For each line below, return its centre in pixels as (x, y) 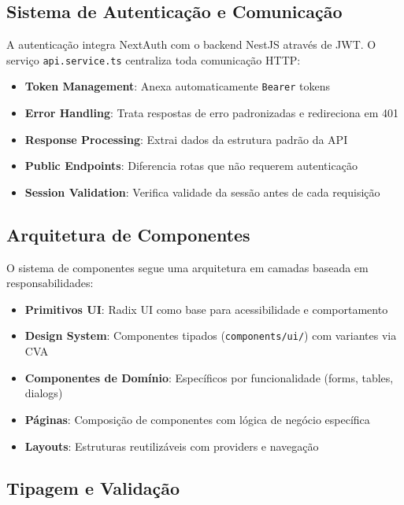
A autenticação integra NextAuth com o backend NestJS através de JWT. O (191, 44)
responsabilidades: (50, 283)
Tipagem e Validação (93, 488)
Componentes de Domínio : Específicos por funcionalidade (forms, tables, (209, 377)
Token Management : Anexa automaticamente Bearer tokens (178, 86)
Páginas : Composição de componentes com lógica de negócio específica (197, 419)
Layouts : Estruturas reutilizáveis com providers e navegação (172, 446)
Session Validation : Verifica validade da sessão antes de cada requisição (202, 192)
